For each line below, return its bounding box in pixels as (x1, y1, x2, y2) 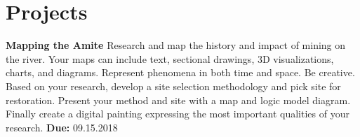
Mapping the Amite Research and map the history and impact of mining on (6, 38, 346, 52)
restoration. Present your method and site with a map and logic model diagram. (6, 92, 351, 107)
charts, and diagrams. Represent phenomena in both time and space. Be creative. (6, 65, 355, 80)
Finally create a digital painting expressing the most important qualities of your (6, 106, 349, 121)
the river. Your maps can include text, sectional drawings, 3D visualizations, (6, 51, 334, 66)
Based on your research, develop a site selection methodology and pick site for (6, 78, 341, 93)
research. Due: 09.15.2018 (6, 120, 118, 134)
